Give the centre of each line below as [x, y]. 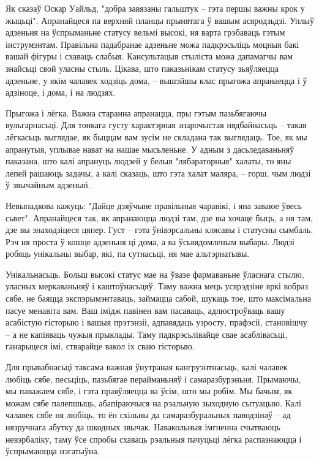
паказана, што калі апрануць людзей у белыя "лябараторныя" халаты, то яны [148, 161]
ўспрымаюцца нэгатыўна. [53, 451]
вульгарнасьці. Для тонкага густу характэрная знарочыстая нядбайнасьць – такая [156, 125]
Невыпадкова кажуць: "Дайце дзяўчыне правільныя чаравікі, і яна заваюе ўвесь [154, 205]
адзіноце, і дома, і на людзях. [61, 92]
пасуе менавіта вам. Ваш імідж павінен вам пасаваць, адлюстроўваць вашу [145, 310]
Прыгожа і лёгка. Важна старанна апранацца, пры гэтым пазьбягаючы [136, 112]
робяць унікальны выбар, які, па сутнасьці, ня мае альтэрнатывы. [128, 253]
